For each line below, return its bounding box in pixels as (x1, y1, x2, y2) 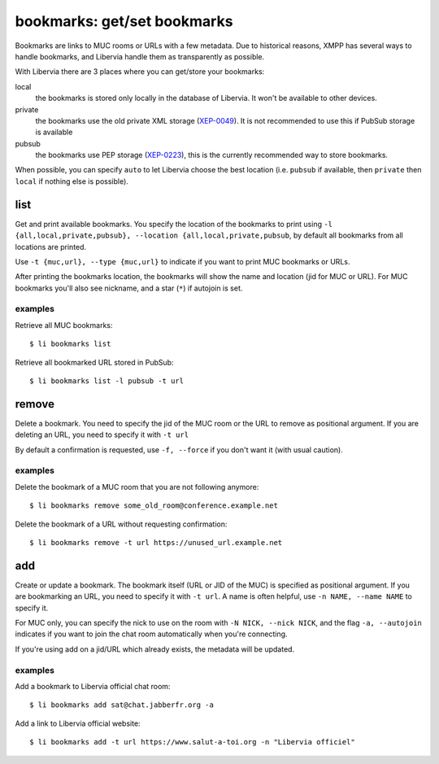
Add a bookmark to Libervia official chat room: (15, 682, 171, 692)
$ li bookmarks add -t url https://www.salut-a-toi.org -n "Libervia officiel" (29, 737, 355, 747)
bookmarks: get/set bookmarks (15, 12, 233, 30)
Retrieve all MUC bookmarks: (15, 320, 113, 330)
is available (35, 127, 73, 138)
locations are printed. (15, 242, 87, 251)
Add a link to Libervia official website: (15, 718, 141, 728)
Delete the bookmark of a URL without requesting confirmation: (15, 519, 228, 529)
